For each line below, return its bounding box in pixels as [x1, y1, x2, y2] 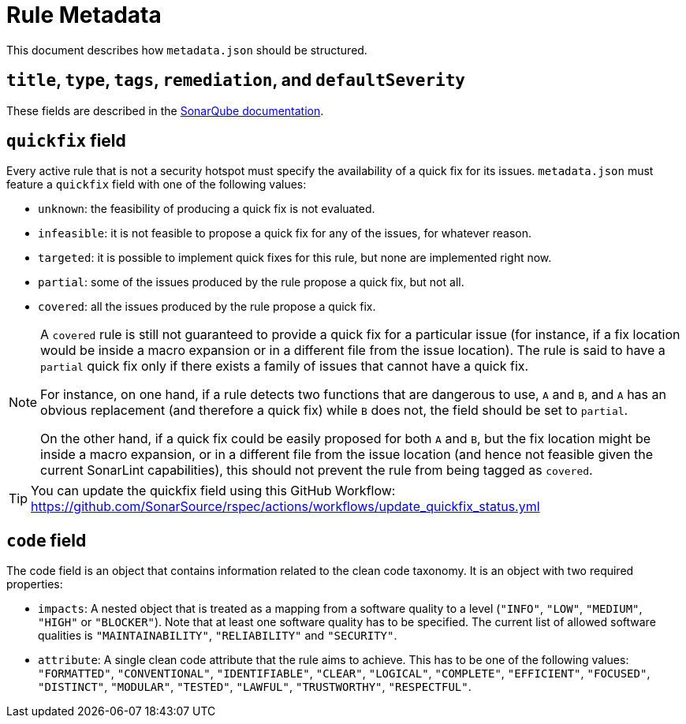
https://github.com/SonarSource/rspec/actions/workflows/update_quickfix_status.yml [31, 498, 540, 515]
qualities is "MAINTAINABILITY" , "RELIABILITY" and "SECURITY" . [38, 629, 397, 643]
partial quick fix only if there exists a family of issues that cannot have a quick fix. [40, 358, 529, 375]
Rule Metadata [6, 2, 162, 28]
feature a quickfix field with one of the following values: [6, 177, 307, 192]
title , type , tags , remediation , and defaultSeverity [6, 70, 465, 91]
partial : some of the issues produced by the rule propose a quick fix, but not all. [38, 275, 464, 289]
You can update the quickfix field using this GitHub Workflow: [31, 483, 396, 499]
